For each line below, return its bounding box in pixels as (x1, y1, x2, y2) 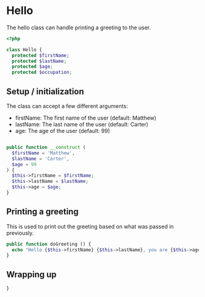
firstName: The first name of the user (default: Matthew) (15, 114, 157, 121)
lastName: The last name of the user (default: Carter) (15, 121, 148, 128)
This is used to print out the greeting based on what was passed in (6, 223, 174, 230)
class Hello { (6, 46, 43, 52)
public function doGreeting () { (6, 241, 92, 247)
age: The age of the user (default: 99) (15, 127, 110, 134)
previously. (6, 229, 34, 237)
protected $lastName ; (12, 58, 67, 64)
